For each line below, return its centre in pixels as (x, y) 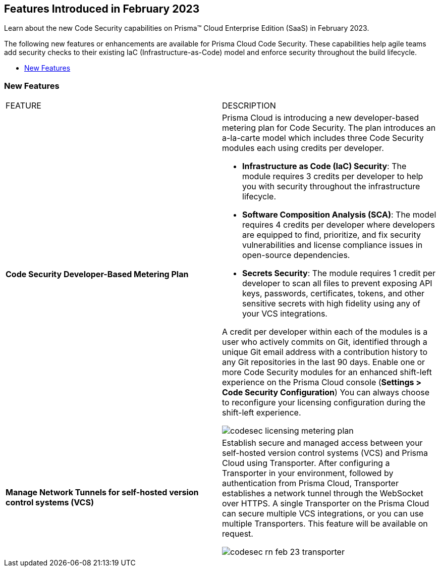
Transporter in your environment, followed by (308, 473)
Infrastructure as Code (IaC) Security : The (324, 166)
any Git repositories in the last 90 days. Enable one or (324, 362)
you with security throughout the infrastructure (331, 187)
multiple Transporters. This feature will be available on (325, 524)
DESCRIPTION (249, 106)
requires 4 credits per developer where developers (339, 225)
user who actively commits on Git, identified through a (325, 342)
